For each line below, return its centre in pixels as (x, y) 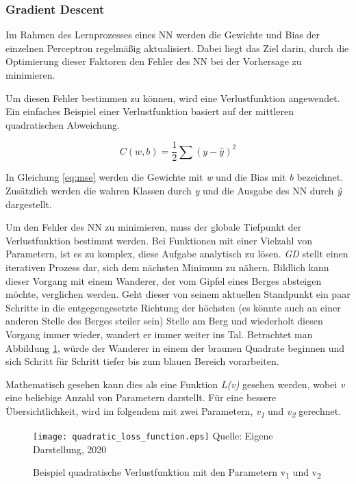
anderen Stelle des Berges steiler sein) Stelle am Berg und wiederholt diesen (164, 321)
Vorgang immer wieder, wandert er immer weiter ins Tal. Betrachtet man (159, 334)
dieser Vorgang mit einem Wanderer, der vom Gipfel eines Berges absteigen (164, 280)
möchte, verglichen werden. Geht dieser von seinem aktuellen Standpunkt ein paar (178, 294)
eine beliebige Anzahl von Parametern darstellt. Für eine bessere (141, 397)
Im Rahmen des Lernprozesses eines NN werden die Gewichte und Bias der (163, 35)
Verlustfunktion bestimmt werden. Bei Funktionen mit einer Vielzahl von (159, 240)
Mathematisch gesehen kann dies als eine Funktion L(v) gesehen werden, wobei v (175, 384)
